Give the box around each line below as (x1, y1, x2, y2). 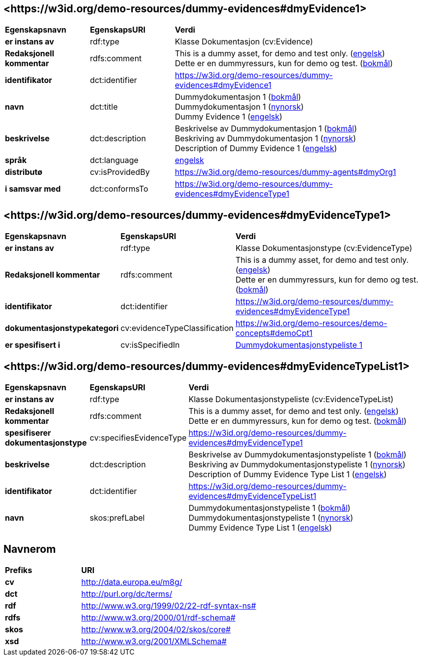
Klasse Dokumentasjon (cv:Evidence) (175, 37, 313, 47)
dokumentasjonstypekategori (5, 323, 119, 333)
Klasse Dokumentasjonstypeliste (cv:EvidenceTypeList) (188, 394, 394, 405)
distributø (5, 167, 42, 177)
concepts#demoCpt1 (235, 328, 313, 338)
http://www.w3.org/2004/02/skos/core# (81, 624, 231, 634)
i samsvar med (5, 184, 61, 194)
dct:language (90, 155, 139, 165)
